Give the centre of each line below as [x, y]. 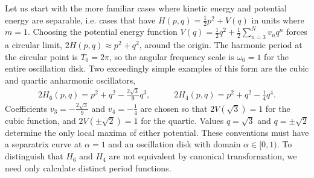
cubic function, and [40, 120]
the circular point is [41, 56]
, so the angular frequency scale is [171, 56]
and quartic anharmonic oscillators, [70, 80]
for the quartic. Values [182, 120]
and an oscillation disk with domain [175, 144]
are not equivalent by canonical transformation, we [203, 156]
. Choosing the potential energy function [102, 32]
